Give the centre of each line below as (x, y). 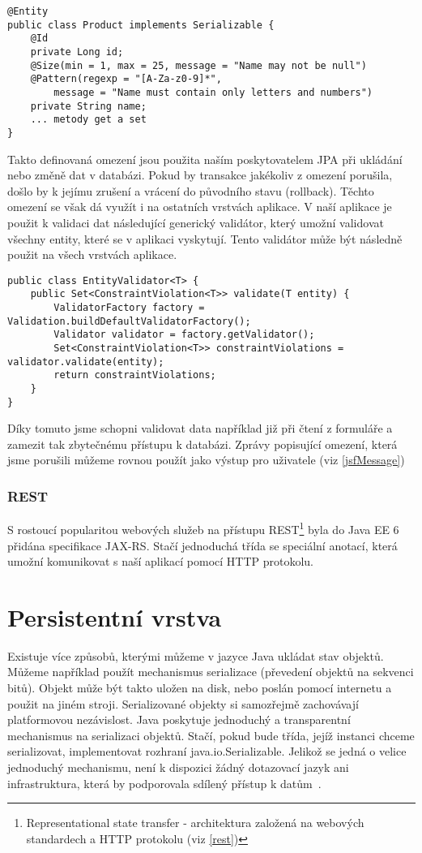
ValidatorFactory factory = (129, 308)
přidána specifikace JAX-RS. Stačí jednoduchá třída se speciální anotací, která (202, 545)
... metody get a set (88, 120)
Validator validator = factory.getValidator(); (184, 335)
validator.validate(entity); (86, 362)
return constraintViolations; (135, 375)
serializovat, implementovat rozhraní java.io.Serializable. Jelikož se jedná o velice (207, 751)
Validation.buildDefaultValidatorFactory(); (129, 321)
